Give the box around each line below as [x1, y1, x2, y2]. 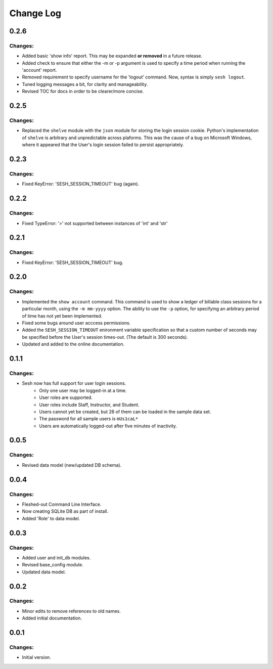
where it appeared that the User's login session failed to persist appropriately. [22, 142, 184, 148]
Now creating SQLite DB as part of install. [22, 508, 109, 514]
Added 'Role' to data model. [22, 515, 80, 521]
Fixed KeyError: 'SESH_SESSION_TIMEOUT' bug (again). [22, 181, 139, 187]
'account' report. [22, 67, 57, 73]
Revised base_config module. [22, 562, 83, 568]
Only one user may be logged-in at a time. [39, 387, 127, 393]
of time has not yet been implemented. [22, 313, 103, 319]
